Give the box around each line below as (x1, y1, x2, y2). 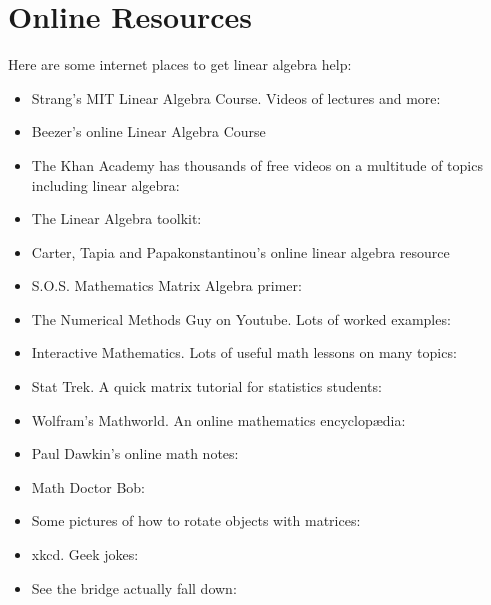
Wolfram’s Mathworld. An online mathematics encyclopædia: (31, 409, 406, 430)
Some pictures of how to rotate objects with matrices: (31, 510, 361, 531)
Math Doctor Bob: (31, 476, 146, 497)
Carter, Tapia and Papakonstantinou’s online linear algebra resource (31, 241, 450, 262)
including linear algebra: (31, 174, 180, 195)
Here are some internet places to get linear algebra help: (8, 54, 352, 75)
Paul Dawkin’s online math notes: (31, 443, 239, 464)
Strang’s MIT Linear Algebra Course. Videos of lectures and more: (31, 87, 441, 108)
